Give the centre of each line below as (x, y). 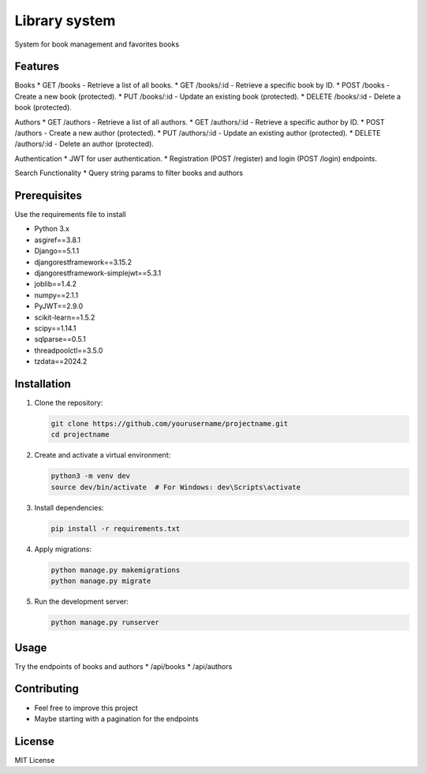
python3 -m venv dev (90, 476)
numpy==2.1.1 (56, 295)
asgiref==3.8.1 (58, 240)
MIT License (35, 760)
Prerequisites (48, 196)
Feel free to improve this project (86, 708)
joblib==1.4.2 (56, 284)
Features (37, 67)
